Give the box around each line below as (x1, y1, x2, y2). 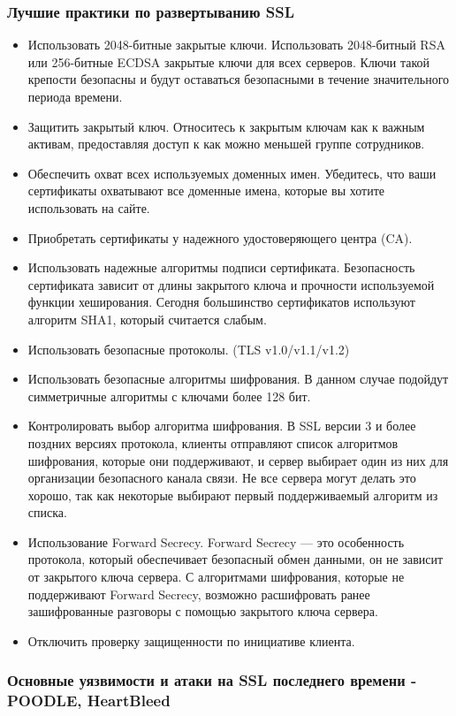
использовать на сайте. (27, 198, 150, 217)
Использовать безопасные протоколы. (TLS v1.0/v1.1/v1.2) (27, 339, 350, 358)
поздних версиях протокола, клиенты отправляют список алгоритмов (27, 433, 399, 452)
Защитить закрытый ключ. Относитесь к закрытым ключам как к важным (27, 117, 425, 135)
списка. (27, 503, 67, 522)
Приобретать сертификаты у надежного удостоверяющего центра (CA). (27, 228, 413, 247)
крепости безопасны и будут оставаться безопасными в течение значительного (27, 70, 450, 88)
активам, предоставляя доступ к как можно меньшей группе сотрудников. (27, 134, 425, 153)
